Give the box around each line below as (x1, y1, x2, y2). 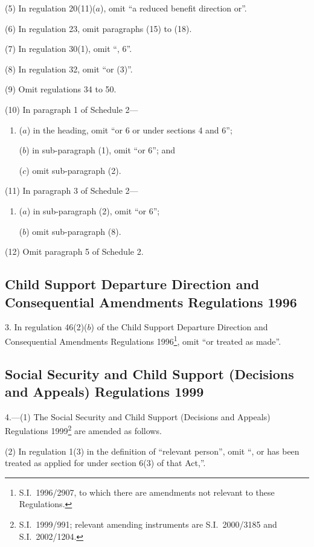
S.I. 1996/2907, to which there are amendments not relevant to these (19, 485, 275, 498)
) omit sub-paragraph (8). (26, 225, 121, 237)
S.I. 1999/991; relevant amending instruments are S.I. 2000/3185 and (19, 517, 277, 530)
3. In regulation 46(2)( (5, 321, 88, 333)
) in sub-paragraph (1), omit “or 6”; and (26, 144, 176, 156)
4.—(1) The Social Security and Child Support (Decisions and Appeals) (5, 410, 271, 423)
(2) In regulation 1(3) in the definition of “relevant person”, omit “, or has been (5, 444, 300, 457)
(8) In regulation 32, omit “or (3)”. (5, 62, 133, 75)
